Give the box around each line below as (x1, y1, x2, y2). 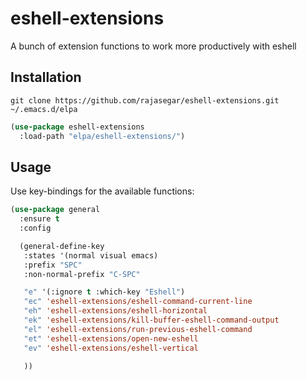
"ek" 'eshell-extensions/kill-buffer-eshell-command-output (23, 315, 280, 326)
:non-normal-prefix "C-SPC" (23, 269, 141, 279)
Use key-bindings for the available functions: (10, 185, 195, 197)
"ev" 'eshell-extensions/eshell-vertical (23, 343, 199, 353)
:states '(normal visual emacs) (23, 250, 159, 261)
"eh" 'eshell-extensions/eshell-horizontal (23, 306, 208, 316)
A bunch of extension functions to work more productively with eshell (10, 40, 297, 52)
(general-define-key (19, 241, 105, 251)
